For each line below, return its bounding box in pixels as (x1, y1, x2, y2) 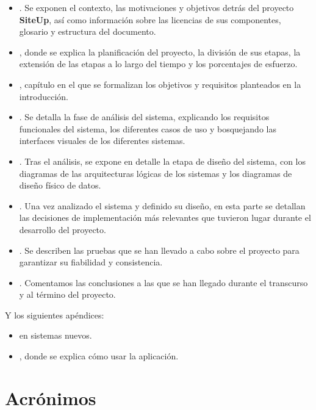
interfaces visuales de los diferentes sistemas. (19, 134, 185, 147)
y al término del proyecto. (19, 288, 116, 301)
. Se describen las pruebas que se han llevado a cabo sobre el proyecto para (19, 243, 300, 256)
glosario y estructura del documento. (19, 25, 156, 38)
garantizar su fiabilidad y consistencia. (19, 256, 163, 268)
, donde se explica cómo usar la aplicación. (19, 350, 179, 362)
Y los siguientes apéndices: (5, 308, 104, 321)
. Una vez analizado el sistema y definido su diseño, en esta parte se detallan (19, 199, 306, 212)
